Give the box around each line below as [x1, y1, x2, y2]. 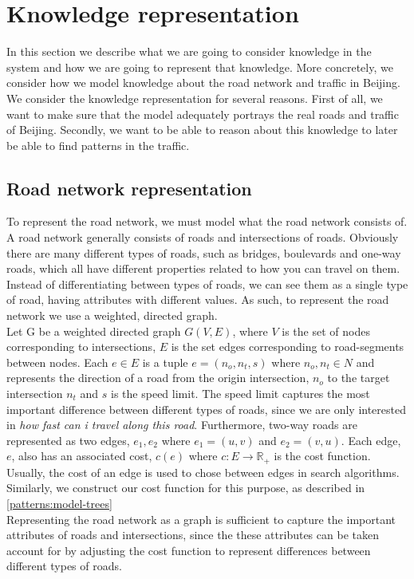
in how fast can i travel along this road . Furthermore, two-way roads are [6, 416, 357, 433]
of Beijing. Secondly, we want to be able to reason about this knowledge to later [6, 121, 398, 138]
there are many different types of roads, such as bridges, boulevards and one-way [6, 244, 401, 261]
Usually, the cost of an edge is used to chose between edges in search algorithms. [6, 463, 400, 480]
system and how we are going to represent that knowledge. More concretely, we [6, 58, 393, 75]
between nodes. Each [6, 353, 108, 370]
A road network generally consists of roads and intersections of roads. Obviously [6, 229, 399, 246]
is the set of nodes [282, 322, 370, 339]
